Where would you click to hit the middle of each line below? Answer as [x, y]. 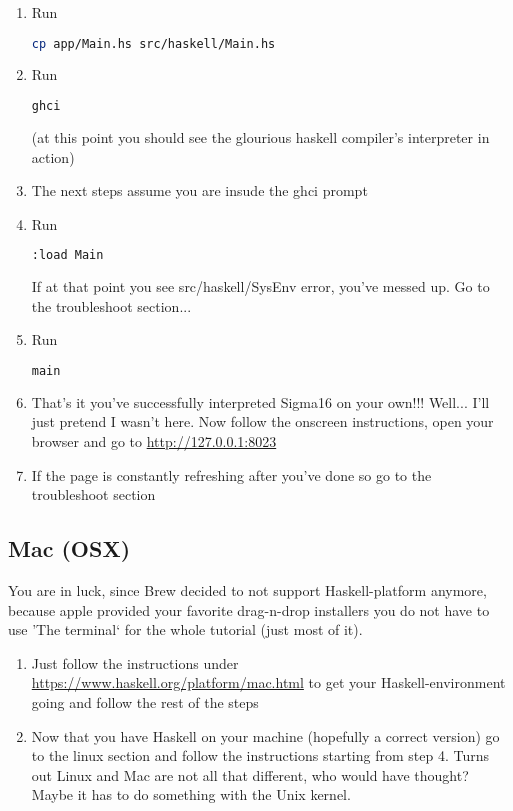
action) [53, 156]
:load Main [67, 255]
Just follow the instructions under [135, 662]
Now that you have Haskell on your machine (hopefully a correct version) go [265, 735]
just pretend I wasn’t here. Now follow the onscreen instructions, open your [262, 421]
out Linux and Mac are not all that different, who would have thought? [250, 774]
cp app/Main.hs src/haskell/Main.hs [153, 43]
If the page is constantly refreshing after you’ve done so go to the [231, 474]
